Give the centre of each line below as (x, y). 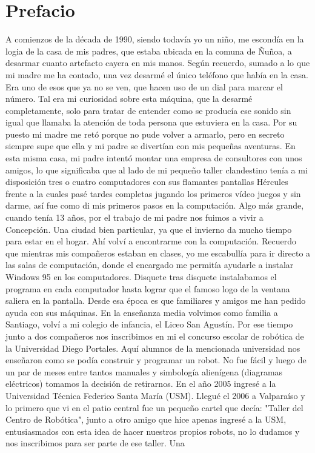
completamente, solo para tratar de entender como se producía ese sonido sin (148, 110)
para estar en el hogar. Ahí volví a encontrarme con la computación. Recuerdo (151, 241)
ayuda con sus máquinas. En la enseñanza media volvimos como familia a (142, 312)
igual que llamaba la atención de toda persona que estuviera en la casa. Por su (151, 122)
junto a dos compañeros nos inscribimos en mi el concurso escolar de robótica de (155, 336)
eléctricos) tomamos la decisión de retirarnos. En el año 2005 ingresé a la (141, 384)
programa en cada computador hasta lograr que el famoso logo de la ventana (148, 288)
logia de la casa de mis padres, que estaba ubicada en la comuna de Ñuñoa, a (149, 51)
